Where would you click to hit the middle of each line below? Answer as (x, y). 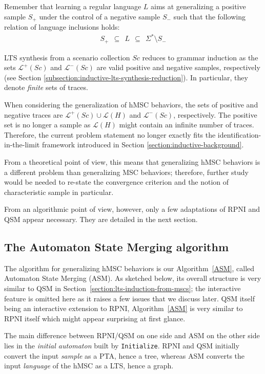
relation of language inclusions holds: (62, 27)
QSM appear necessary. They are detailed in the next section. (101, 219)
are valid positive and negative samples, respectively (178, 67)
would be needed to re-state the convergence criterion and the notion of (117, 182)
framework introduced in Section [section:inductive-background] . (143, 145)
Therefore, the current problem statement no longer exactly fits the (110, 134)
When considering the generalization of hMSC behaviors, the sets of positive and (131, 104)
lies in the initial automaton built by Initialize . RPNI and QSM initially (122, 345)
